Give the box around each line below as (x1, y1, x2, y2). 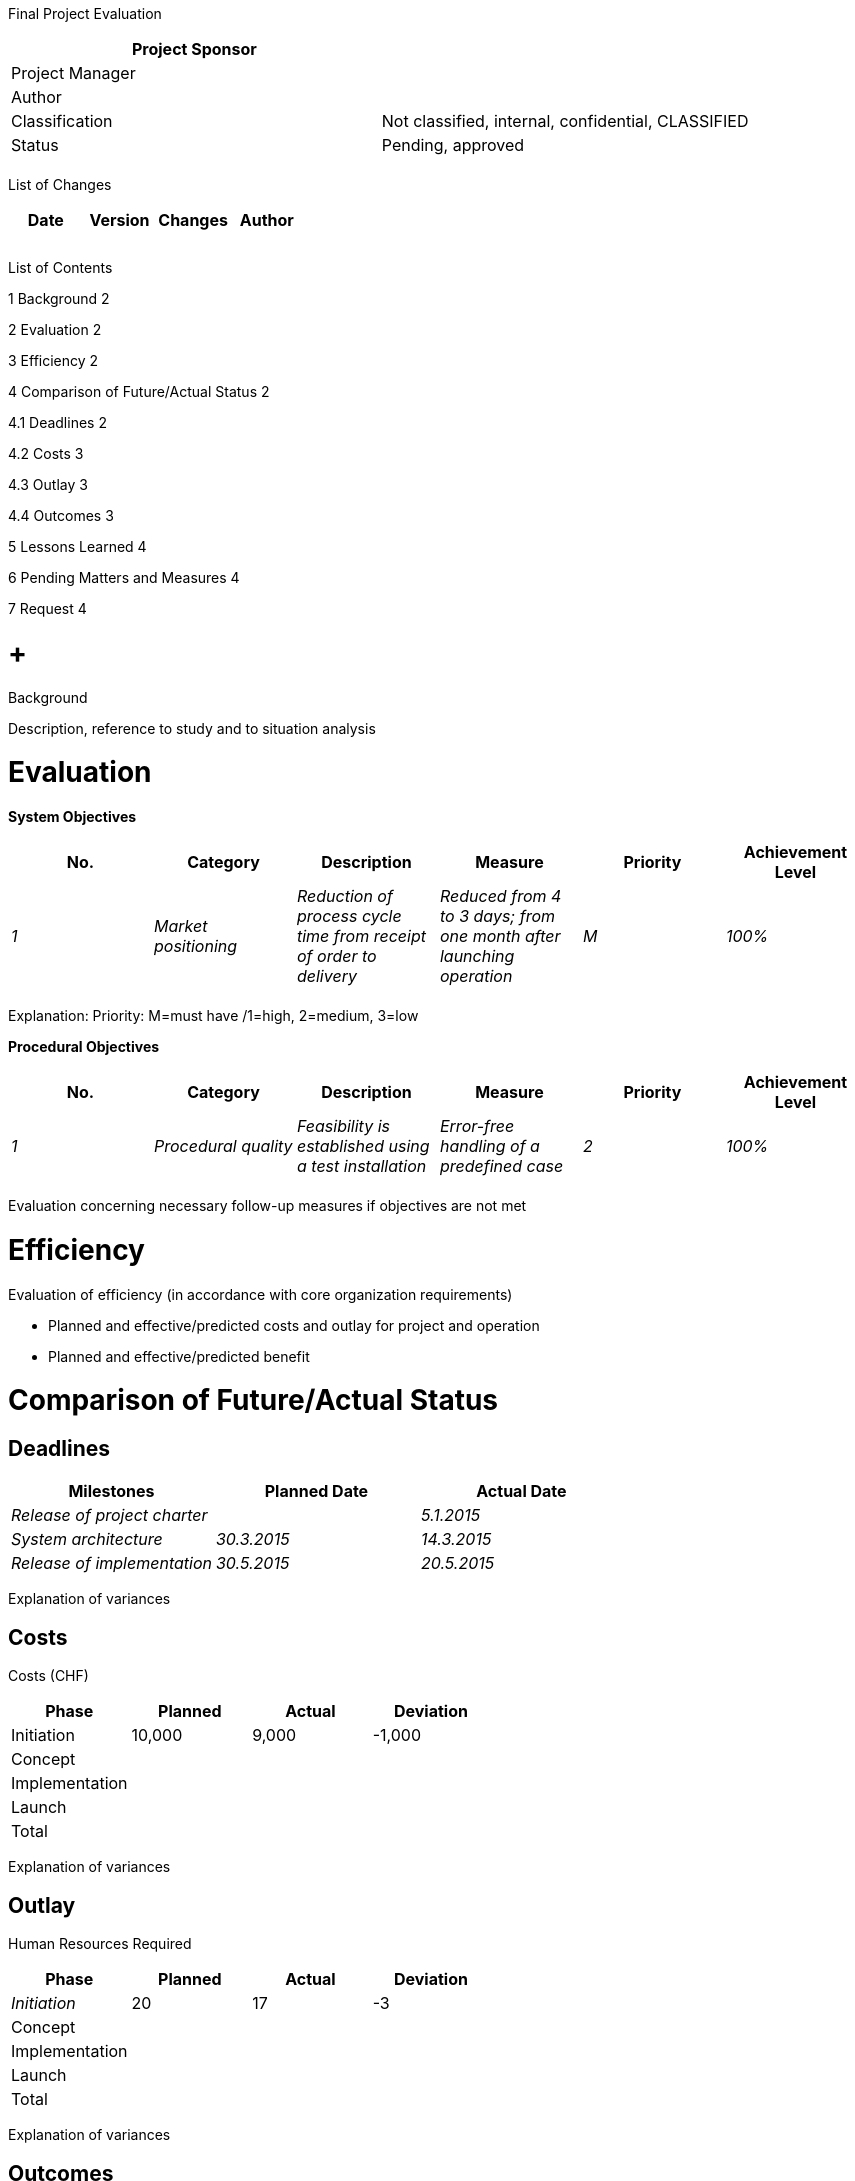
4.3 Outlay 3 (8, 476, 88, 493)
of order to (296, 946, 377, 966)
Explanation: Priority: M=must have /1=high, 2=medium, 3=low (8, 1007, 419, 1024)
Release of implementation (11, 1553, 212, 1574)
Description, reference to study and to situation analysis (8, 719, 376, 737)
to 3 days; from (439, 906, 556, 926)
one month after (439, 926, 561, 946)
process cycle (296, 906, 402, 926)
